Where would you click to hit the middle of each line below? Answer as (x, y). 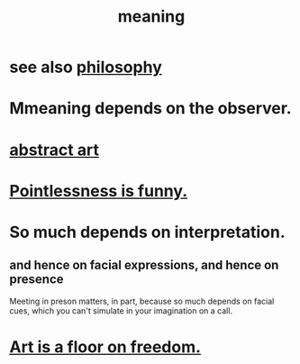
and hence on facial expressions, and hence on (144, 265)
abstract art (54, 150)
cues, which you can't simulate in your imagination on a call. (121, 310)
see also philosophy (86, 67)
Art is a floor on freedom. (105, 346)
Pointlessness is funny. (99, 191)
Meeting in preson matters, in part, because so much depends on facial (142, 301)
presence (36, 280)
